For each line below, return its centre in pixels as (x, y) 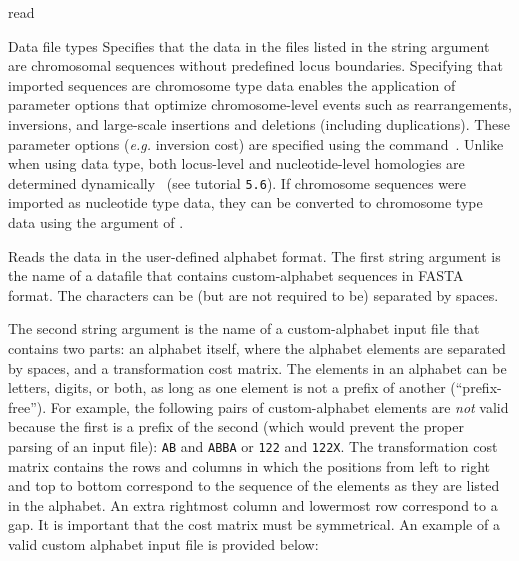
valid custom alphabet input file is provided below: (163, 543)
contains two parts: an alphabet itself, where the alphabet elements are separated (257, 347)
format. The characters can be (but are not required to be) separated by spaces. (253, 294)
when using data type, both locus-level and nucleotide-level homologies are (236, 163)
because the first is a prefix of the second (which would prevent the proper (236, 426)
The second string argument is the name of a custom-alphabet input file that (244, 328)
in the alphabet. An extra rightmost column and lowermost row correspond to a (253, 504)
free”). (27, 406)
